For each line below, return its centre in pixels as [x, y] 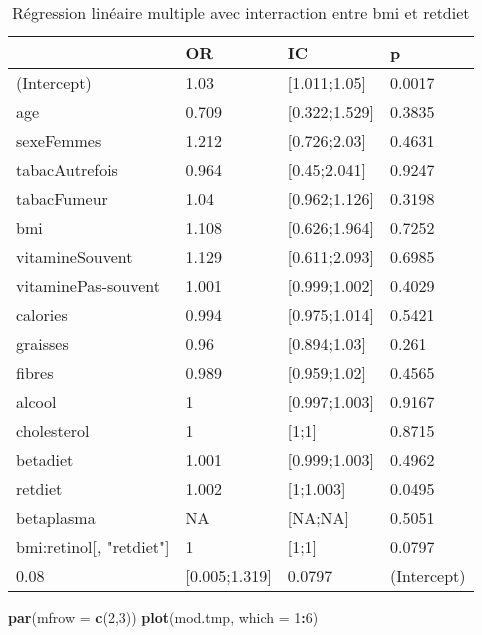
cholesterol [53, 430]
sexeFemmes [59, 140]
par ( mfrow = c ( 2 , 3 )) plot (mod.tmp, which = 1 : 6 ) [163, 617]
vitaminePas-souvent [88, 285]
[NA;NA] [318, 517]
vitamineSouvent [74, 256]
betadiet [45, 459]
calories [42, 314]
